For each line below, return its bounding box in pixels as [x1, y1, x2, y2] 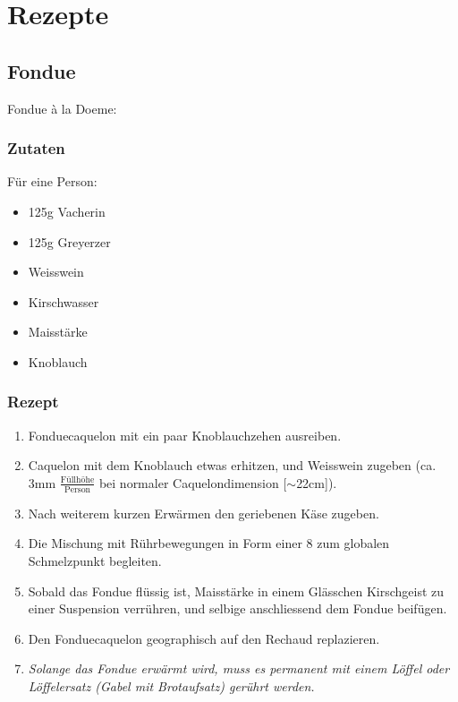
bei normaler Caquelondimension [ [98, 473, 287, 492]
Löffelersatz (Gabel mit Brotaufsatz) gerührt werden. [28, 676, 315, 695]
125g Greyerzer [28, 232, 111, 251]
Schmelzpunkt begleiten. [28, 551, 162, 569]
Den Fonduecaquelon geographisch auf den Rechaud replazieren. [28, 629, 380, 647]
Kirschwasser [28, 292, 99, 311]
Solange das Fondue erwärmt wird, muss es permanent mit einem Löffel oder [28, 659, 450, 678]
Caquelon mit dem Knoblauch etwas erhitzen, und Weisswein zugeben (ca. [28, 456, 437, 475]
